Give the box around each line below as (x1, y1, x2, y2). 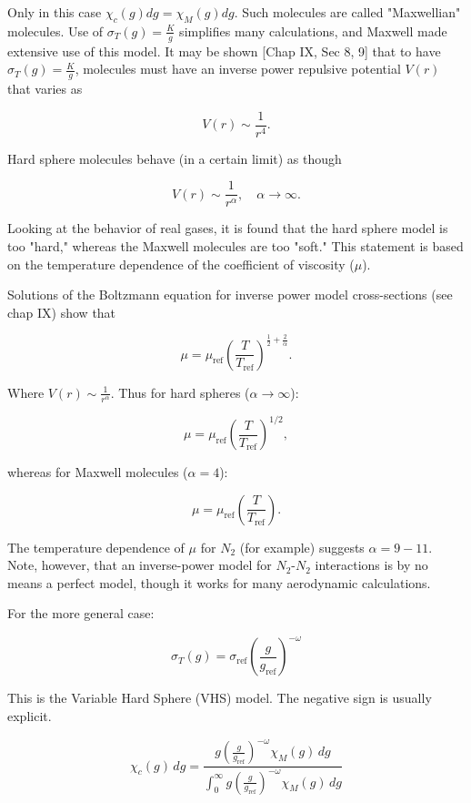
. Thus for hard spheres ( (110, 382, 250, 401)
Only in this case (7, 3, 102, 21)
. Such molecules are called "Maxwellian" (234, 3, 461, 21)
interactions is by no (315, 555, 428, 574)
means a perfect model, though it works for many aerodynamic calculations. (7, 573, 431, 592)
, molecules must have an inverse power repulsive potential (75, 59, 401, 78)
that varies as (7, 79, 83, 98)
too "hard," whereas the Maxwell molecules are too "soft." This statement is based (7, 236, 464, 255)
